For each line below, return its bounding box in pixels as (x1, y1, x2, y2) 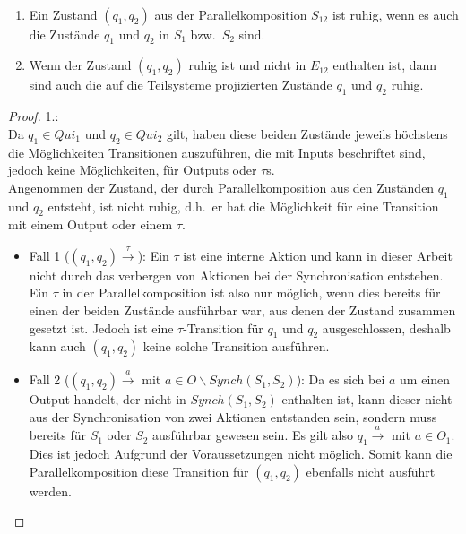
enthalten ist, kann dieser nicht (281, 390, 453, 409)
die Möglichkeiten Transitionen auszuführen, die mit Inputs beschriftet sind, (8, 142, 426, 161)
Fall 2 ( (29, 370, 70, 389)
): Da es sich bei (296, 370, 385, 389)
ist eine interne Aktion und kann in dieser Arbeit (183, 245, 453, 264)
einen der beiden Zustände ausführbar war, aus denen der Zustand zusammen (29, 300, 456, 319)
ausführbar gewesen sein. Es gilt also (152, 426, 353, 444)
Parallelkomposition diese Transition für (29, 461, 249, 480)
